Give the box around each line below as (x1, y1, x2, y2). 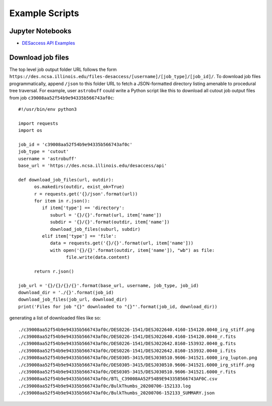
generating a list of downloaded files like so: (9, 315, 101, 321)
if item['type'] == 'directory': (42, 205, 125, 211)
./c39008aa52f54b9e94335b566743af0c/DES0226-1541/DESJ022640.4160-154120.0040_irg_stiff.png (18, 326, 255, 332)
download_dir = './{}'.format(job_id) (18, 290, 114, 296)
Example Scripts (9, 8, 79, 19)
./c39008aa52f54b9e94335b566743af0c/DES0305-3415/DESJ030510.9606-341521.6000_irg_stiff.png (18, 362, 255, 368)
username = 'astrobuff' (18, 156, 77, 161)
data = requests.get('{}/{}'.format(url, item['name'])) (50, 240, 194, 246)
